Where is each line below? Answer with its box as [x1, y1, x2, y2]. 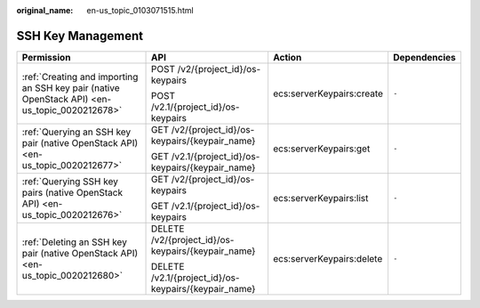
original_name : [16, 5, 74, 15]
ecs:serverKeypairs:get [272, 142, 371, 155]
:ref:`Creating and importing [21, 70, 139, 83]
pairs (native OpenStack [21, 186, 124, 199]
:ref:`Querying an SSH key [21, 126, 132, 138]
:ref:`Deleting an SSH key [21, 236, 128, 248]
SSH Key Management [16, 28, 144, 44]
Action [272, 51, 302, 63]
